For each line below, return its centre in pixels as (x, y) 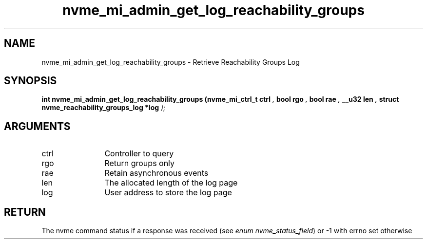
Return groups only (140, 163)
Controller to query (139, 154)
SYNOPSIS (30, 81)
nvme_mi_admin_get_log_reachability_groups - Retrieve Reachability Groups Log (171, 62)
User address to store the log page (168, 193)
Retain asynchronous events (156, 173)
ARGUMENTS (37, 126)
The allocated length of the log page (171, 183)
